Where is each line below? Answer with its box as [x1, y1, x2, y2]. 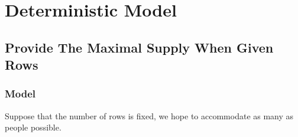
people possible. [5, 121, 61, 133]
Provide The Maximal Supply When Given [5, 38, 274, 56]
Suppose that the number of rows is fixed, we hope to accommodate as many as [5, 109, 294, 122]
